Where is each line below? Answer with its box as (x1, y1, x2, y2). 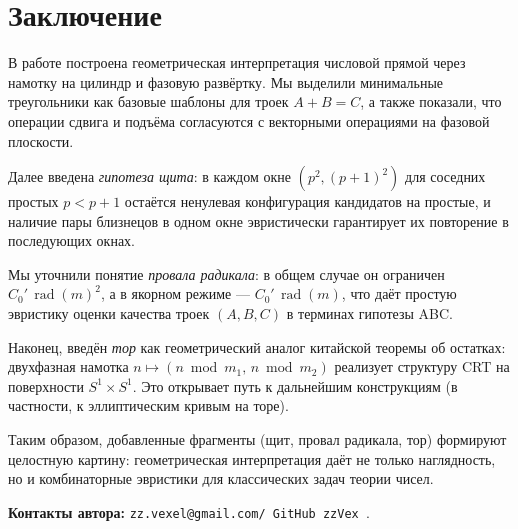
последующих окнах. (8, 230, 135, 251)
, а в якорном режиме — (100, 283, 250, 304)
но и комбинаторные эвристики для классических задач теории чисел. (8, 468, 434, 489)
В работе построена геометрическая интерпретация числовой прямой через (8, 52, 466, 73)
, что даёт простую (341, 283, 457, 304)
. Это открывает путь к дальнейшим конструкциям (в (132, 375, 458, 396)
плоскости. (8, 130, 74, 151)
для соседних (405, 166, 486, 187)
